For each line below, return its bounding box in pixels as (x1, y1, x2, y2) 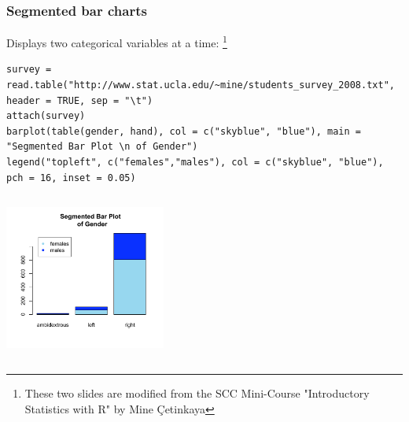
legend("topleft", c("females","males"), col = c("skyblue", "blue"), (6, 157, 384, 168)
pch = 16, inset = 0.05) (6, 172, 136, 183)
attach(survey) (6, 110, 86, 122)
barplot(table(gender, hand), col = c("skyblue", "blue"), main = (6, 125, 362, 137)
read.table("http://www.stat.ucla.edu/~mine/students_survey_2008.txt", (6, 80, 395, 91)
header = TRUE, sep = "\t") (6, 94, 153, 106)
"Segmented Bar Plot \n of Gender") (6, 141, 198, 153)
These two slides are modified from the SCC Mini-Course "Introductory (24, 385, 370, 401)
